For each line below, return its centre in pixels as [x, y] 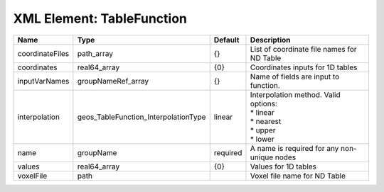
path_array [95, 53]
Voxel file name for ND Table [298, 176]
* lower [262, 139]
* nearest [266, 121]
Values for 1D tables [283, 166]
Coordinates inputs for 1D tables [304, 67]
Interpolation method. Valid [295, 94]
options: [263, 103]
